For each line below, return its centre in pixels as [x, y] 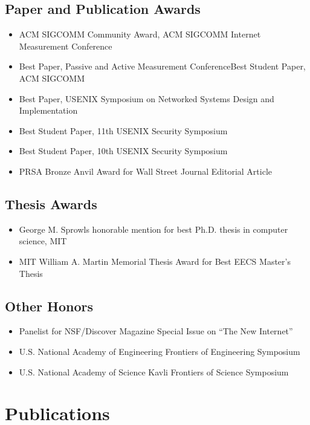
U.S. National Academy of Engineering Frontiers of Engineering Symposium [160, 351]
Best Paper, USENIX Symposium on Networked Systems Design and [147, 98]
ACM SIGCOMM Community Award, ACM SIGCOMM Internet [140, 34]
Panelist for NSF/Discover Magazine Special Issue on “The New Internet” [156, 331]
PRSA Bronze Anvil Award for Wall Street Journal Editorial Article [145, 171]
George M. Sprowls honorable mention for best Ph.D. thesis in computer [153, 229]
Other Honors [49, 306]
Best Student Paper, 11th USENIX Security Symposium [123, 130]
